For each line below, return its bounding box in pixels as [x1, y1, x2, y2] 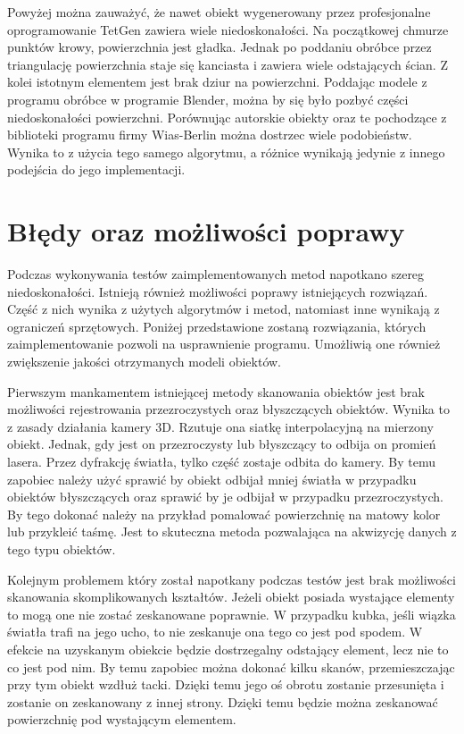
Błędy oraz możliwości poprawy [7, 213, 405, 249]
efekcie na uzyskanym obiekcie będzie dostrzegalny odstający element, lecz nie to [7, 639, 449, 658]
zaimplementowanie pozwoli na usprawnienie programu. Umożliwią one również [7, 334, 441, 353]
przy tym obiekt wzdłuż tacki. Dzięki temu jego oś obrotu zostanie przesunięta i [7, 675, 444, 694]
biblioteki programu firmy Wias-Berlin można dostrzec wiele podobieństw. [7, 125, 412, 144]
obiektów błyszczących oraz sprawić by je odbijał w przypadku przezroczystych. [7, 487, 443, 506]
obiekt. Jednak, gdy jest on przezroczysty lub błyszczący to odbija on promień [7, 434, 436, 453]
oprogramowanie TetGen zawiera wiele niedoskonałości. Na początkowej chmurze [7, 20, 449, 38]
